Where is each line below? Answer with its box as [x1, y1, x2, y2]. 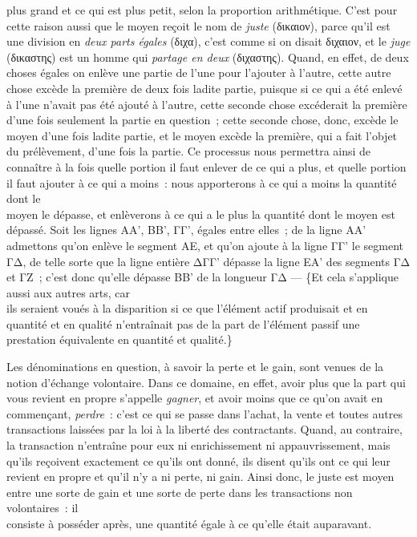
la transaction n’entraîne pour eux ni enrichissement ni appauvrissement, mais [6, 437, 391, 454]
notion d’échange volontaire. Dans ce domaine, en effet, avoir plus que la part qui [6, 373, 406, 390]
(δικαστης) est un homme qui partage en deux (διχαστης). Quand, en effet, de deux [6, 48, 409, 65]
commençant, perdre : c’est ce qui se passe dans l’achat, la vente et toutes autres [6, 405, 403, 422]
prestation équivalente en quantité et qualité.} [6, 331, 233, 348]
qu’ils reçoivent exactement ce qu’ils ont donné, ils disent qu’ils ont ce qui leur [6, 452, 391, 469]
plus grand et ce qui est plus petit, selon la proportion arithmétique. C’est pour [6, 2, 398, 18]
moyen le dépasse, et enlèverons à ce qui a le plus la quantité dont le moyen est [6, 205, 395, 222]
